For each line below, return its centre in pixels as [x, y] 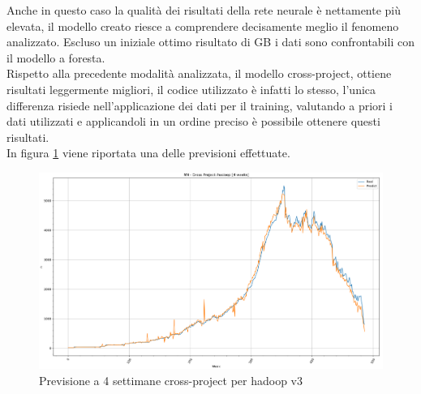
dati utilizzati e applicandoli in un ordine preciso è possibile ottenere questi [193, 121]
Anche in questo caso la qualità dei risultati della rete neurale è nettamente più [204, 10]
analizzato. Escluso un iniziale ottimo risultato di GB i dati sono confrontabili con [210, 42]
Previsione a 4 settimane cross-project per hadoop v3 [171, 380]
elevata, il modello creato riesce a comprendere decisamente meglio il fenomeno [203, 26]
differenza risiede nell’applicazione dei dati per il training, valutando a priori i [200, 105]
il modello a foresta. [56, 57]
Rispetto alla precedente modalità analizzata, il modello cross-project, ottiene [199, 73]
